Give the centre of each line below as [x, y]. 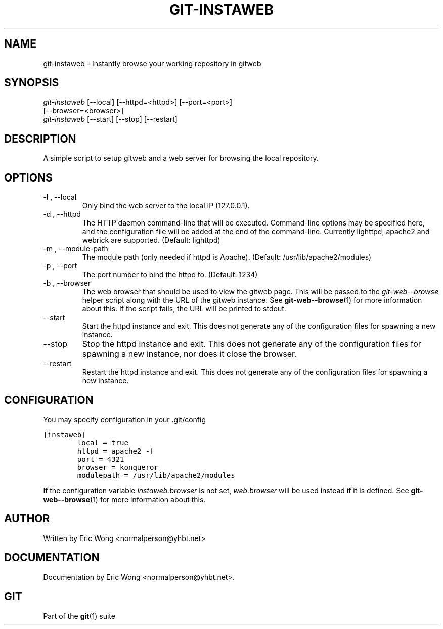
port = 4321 [101, 459]
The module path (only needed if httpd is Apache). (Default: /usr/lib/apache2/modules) [227, 257]
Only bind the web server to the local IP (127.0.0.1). [166, 206]
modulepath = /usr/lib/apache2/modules [156, 475]
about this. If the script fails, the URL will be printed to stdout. [184, 309]
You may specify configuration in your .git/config [124, 419]
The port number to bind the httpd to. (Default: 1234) [170, 275]
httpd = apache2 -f [116, 451]
